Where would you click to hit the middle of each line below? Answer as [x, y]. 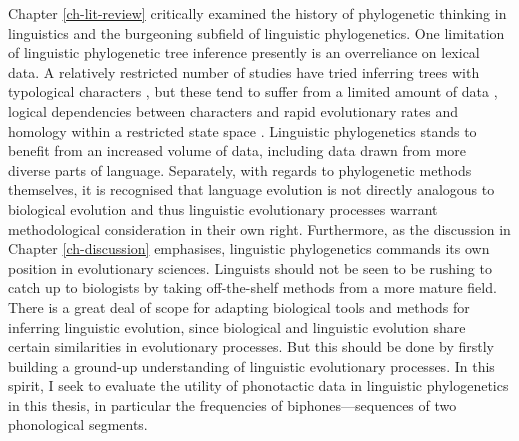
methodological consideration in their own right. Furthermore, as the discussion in [259, 228]
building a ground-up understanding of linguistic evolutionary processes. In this [251, 365]
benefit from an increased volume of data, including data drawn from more [237, 150]
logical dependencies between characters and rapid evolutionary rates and [233, 110]
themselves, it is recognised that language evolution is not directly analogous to [251, 189]
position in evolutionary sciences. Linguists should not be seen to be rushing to [250, 267]
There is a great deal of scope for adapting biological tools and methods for [239, 306]
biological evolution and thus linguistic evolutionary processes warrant [223, 208]
